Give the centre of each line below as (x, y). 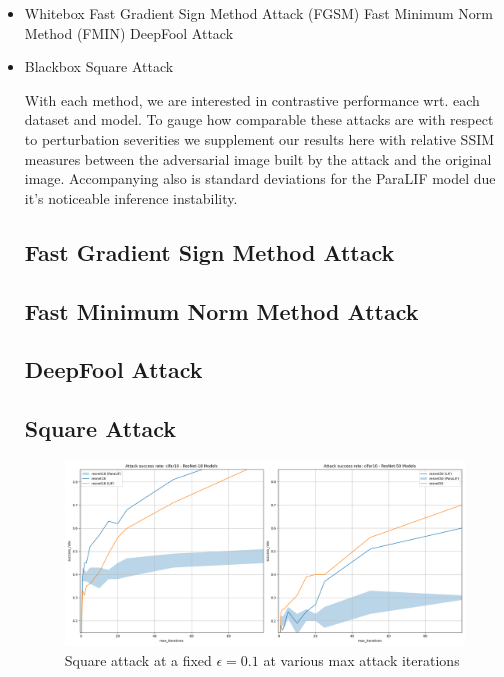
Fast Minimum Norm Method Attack (221, 310)
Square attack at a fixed (138, 659)
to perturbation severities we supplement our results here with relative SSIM (259, 138)
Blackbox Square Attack (99, 66)
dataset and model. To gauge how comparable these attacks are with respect (259, 119)
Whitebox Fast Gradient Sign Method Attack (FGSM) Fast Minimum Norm (258, 13)
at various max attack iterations (361, 659)
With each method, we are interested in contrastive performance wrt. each (252, 99)
